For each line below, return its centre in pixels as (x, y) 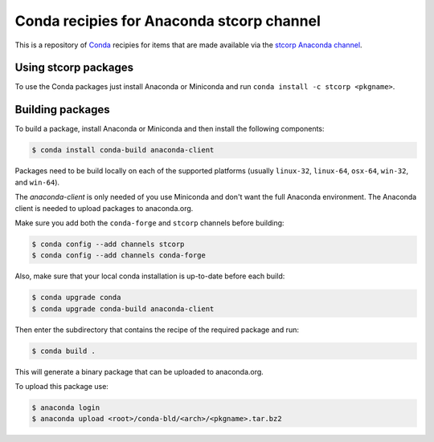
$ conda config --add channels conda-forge (119, 255)
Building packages (62, 109)
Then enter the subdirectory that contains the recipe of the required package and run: (157, 330)
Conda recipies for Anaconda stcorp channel (168, 21)
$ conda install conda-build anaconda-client (123, 150)
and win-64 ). (37, 182)
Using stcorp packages (74, 68)
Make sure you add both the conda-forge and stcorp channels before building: (149, 223)
